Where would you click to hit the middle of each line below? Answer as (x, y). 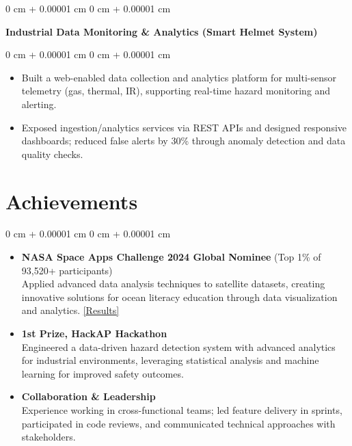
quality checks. (52, 154)
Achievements (72, 201)
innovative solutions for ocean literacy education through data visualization (179, 297)
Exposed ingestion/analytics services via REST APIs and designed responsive (184, 127)
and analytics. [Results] (70, 310)
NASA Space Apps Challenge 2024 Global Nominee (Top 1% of (171, 257)
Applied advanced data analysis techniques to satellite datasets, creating (173, 284)
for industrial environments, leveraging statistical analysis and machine (170, 360)
